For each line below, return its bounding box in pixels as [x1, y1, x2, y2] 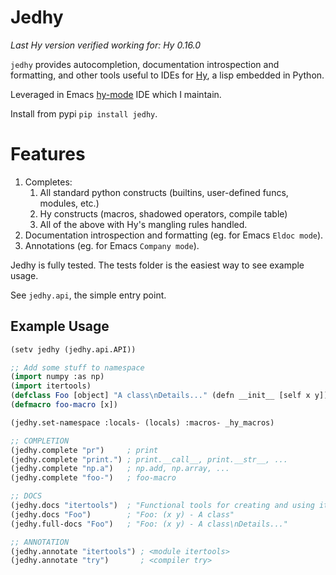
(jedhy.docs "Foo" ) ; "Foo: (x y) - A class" [10, 509, 235, 520]
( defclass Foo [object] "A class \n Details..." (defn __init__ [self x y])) [10, 391, 333, 401]
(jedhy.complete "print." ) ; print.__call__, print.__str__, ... [10, 454, 288, 465]
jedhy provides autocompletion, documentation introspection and [10, 58, 280, 70]
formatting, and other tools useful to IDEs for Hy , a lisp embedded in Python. [10, 69, 325, 81]
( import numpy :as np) [10, 372, 105, 382]
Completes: [24, 176, 73, 188]
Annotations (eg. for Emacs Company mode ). [24, 239, 200, 251]
